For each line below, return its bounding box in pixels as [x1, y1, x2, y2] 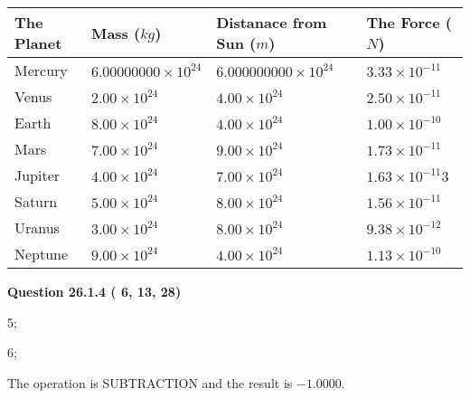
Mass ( [90, 22, 141, 43]
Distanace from [216, 12, 327, 33]
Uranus [14, 217, 60, 238]
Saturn [14, 191, 58, 212]
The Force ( [366, 12, 452, 33]
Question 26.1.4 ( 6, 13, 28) [7, 282, 182, 300]
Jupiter [14, 165, 61, 185]
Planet [14, 33, 62, 53]
